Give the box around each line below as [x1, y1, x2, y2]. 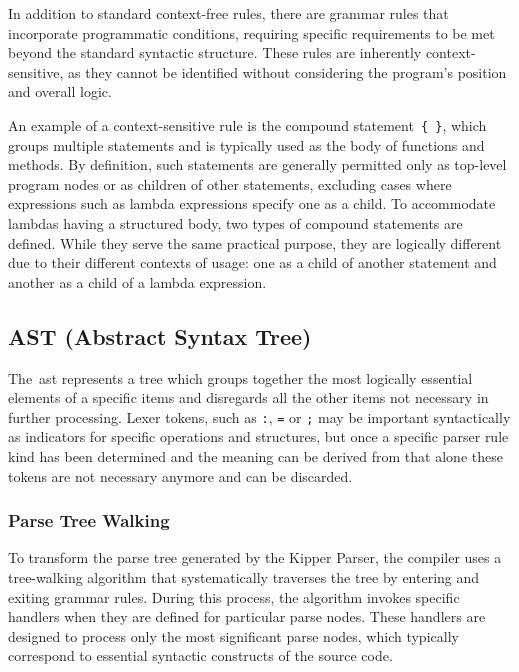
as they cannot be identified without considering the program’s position [68, 61, 507, 82]
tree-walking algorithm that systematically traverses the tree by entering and [8, 567, 480, 588]
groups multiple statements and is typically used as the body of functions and [8, 134, 485, 155]
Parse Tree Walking [8, 508, 170, 533]
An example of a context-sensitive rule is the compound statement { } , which [8, 114, 487, 135]
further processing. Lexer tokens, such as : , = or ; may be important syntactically [8, 406, 511, 427]
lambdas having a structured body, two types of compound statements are [8, 213, 463, 233]
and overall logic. [8, 81, 112, 102]
